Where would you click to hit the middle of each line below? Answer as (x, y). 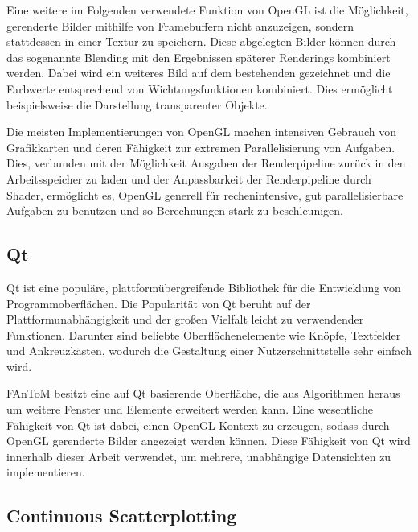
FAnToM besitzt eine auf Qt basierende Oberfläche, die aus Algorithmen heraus (203, 393)
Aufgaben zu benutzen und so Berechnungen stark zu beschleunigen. (175, 210)
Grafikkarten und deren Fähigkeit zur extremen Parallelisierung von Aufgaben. (201, 147)
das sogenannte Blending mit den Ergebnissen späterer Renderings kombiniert (199, 57)
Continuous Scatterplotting (122, 516)
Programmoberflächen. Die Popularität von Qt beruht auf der (159, 303)
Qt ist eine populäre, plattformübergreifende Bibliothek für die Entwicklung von (204, 287)
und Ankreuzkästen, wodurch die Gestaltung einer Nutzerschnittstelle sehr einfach (209, 351)
